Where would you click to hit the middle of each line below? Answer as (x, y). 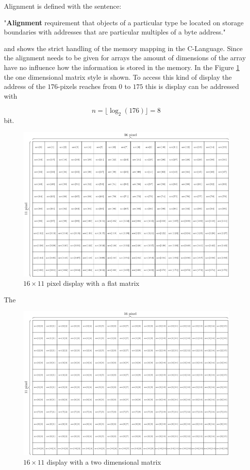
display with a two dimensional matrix (104, 462)
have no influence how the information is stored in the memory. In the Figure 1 (122, 67)
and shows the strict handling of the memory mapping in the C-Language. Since (123, 48)
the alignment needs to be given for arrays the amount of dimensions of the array (125, 58)
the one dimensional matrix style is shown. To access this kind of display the (118, 77)
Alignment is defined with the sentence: (63, 6)
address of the (25, 86)
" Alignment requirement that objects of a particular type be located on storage (124, 22)
